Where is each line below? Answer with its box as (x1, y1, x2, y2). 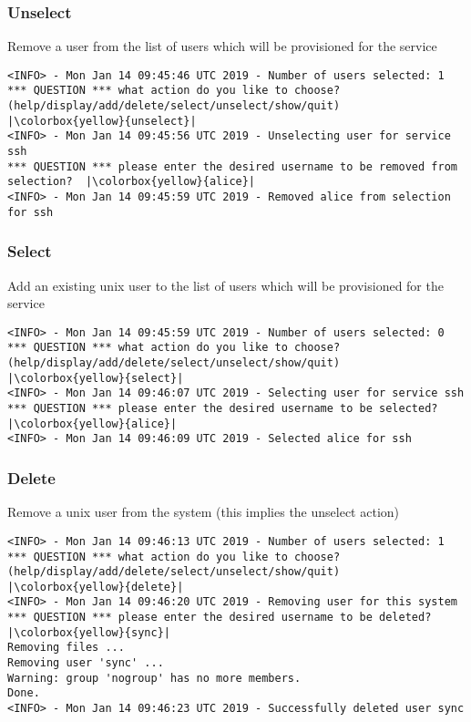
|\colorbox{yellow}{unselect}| (7, 114, 197, 128)
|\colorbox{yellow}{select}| (7, 371, 184, 385)
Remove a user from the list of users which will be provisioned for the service (7, 36, 437, 56)
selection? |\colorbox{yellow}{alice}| (7, 175, 256, 189)
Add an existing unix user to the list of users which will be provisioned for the (7, 275, 444, 294)
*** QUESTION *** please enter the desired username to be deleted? (7, 611, 432, 624)
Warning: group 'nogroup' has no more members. (7, 671, 302, 685)
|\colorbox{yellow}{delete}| (7, 580, 184, 593)
